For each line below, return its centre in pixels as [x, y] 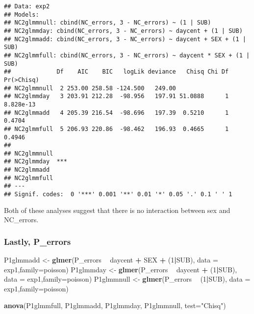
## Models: [22, 14]
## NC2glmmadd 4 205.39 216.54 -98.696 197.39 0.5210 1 [116, 113]
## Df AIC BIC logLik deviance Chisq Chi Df [116, 72]
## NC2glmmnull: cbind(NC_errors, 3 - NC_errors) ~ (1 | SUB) [108, 23]
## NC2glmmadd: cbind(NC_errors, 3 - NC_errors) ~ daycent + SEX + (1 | [125, 39]
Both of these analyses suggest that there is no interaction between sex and [117, 210]
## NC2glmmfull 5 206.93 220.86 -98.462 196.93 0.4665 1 [116, 129]
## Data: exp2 [27, 6]
